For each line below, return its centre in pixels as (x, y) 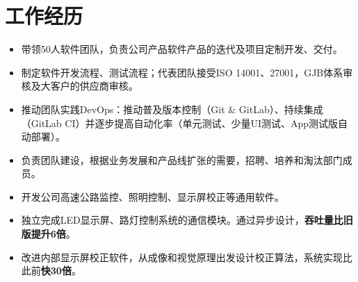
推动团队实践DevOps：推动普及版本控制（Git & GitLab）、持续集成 (172, 109)
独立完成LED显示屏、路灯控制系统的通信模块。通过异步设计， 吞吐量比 (182, 220)
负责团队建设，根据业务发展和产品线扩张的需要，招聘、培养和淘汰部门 (182, 159)
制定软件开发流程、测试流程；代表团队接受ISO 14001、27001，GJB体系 (182, 72)
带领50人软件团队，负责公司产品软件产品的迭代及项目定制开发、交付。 (182, 49)
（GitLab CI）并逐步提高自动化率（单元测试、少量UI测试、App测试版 (180, 123)
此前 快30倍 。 (51, 271)
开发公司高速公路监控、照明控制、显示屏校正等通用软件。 (153, 196)
